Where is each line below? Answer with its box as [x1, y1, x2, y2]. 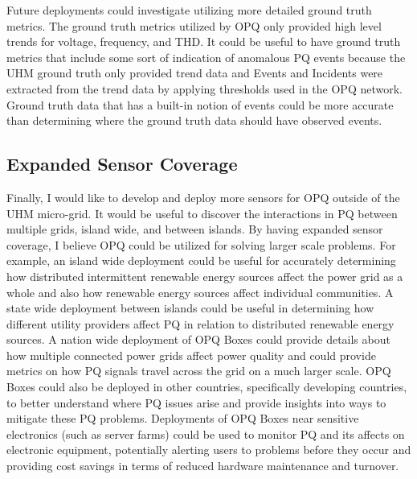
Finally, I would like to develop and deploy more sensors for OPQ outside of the [6, 188, 400, 205]
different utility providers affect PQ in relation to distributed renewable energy [6, 315, 395, 332]
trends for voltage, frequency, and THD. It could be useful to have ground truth [6, 33, 401, 50]
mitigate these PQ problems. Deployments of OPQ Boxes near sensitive [6, 410, 359, 427]
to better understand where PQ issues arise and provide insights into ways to [6, 394, 386, 411]
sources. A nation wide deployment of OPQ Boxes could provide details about [6, 331, 390, 348]
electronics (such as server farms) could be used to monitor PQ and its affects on [6, 425, 405, 442]
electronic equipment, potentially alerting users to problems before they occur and [6, 441, 411, 458]
